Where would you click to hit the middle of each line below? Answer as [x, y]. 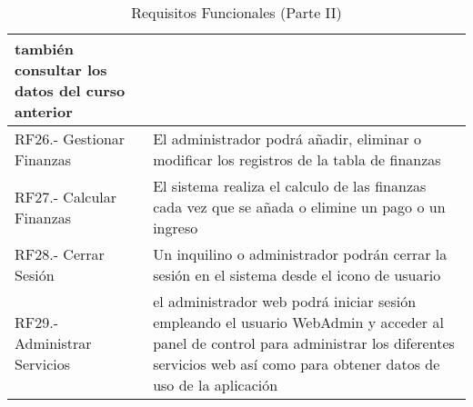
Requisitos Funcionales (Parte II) [236, 12]
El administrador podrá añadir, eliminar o [287, 139]
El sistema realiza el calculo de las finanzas [290, 186]
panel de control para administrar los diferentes [304, 343]
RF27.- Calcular [66, 196]
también [44, 49]
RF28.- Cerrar [60, 254]
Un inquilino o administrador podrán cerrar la [300, 254]
